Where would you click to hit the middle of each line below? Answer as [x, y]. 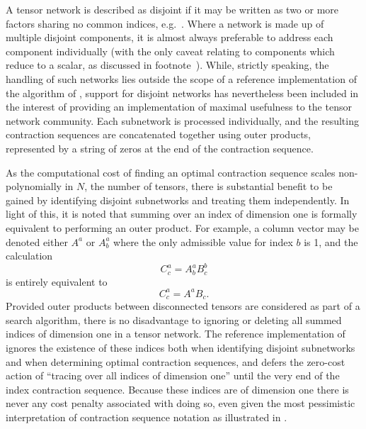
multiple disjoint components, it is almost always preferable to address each [170, 37]
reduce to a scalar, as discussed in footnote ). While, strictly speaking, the [167, 65]
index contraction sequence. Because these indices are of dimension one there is [177, 389]
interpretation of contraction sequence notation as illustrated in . [147, 417]
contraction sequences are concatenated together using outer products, [158, 134]
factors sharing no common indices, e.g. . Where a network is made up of [165, 23]
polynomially [34, 186]
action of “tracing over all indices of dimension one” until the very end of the [173, 375]
